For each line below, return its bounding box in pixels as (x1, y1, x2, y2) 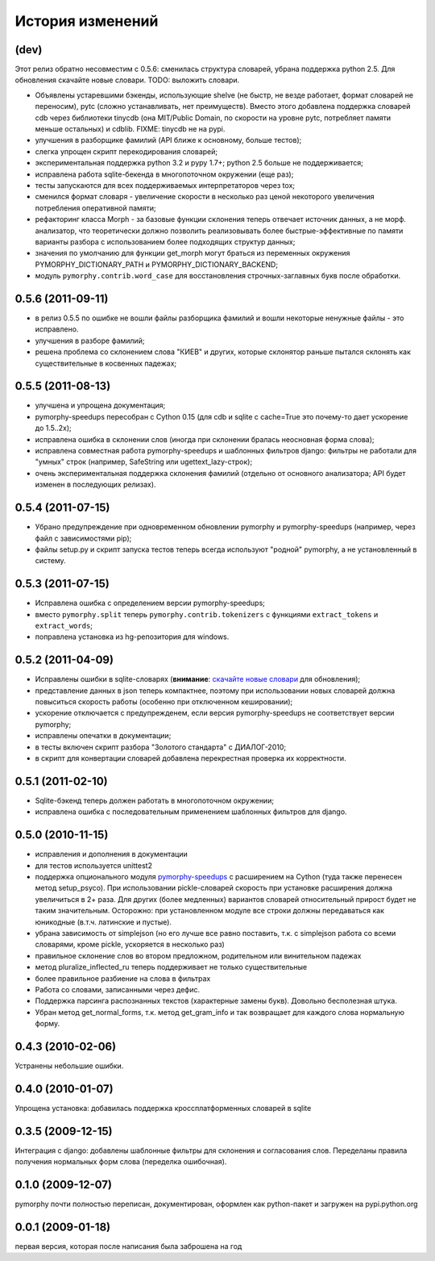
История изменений (14, 12, 159, 30)
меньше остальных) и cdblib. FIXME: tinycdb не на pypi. (35, 124, 226, 134)
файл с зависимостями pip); (35, 533, 132, 543)
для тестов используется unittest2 (35, 860, 153, 871)
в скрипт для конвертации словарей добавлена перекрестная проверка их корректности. (35, 754, 346, 762)
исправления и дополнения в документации (35, 850, 188, 859)
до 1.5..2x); (35, 424, 72, 433)
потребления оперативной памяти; (35, 203, 156, 213)
